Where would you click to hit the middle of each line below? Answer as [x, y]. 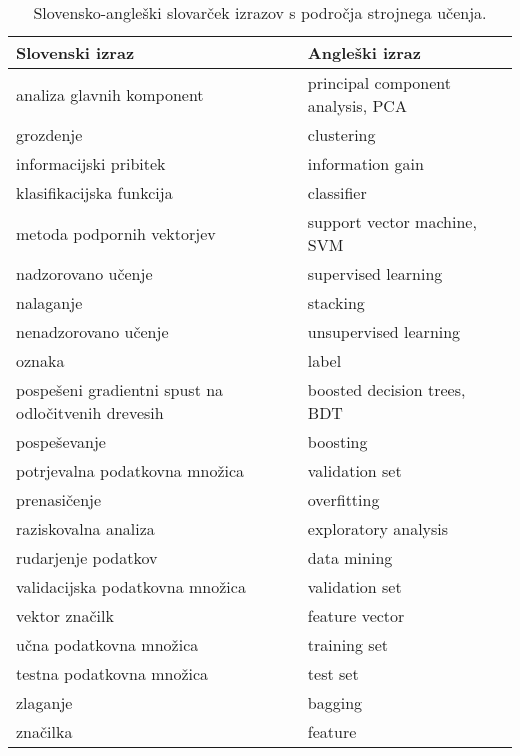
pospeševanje [61, 441]
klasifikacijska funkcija [94, 192]
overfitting [343, 499]
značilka [44, 731]
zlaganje [44, 702]
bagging [335, 702]
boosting [337, 441]
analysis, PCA [357, 105]
